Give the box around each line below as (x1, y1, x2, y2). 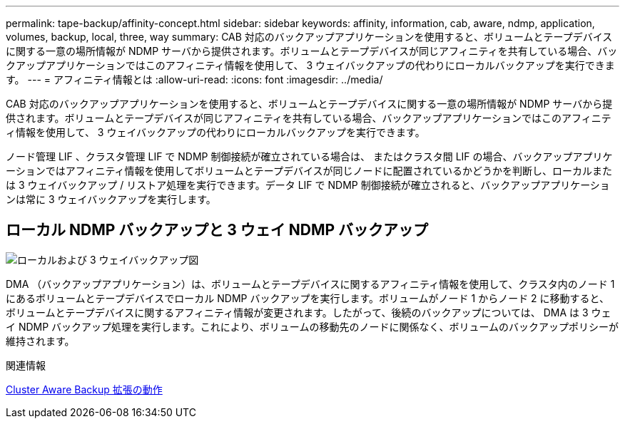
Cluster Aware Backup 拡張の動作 (6, 383, 163, 395)
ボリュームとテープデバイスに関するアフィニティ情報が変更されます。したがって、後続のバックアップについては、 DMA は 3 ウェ (6, 306, 611, 319)
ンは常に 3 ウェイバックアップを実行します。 (6, 193, 216, 205)
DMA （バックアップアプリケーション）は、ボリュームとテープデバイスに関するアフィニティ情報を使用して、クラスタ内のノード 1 (6, 277, 615, 290)
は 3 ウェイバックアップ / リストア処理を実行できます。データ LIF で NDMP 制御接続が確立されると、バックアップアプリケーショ (6, 179, 610, 191)
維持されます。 (6, 334, 75, 347)
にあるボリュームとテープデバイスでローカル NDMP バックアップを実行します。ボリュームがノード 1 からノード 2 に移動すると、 (6, 291, 610, 304)
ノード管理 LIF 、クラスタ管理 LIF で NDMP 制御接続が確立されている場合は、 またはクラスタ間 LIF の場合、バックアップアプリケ (6, 150, 613, 162)
